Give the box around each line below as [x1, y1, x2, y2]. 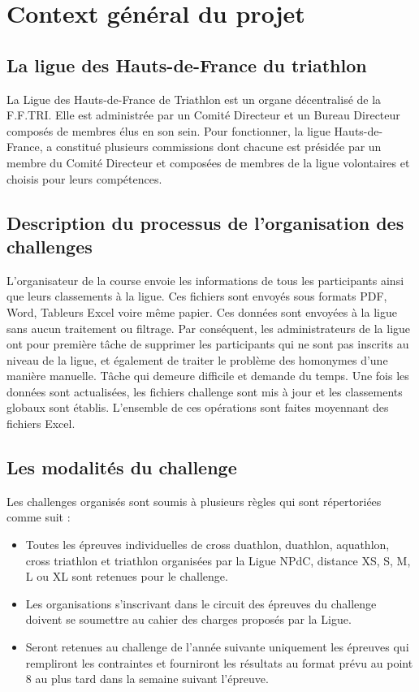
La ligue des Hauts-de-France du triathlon [6, 52, 367, 77]
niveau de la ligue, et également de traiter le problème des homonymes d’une [6, 351, 388, 368]
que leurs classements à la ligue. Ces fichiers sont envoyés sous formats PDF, [6, 288, 387, 305]
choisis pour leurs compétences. [6, 170, 162, 187]
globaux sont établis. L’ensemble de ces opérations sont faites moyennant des [6, 399, 389, 416]
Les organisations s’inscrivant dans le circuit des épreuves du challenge [25, 595, 377, 612]
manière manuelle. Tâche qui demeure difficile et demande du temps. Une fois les [6, 367, 409, 384]
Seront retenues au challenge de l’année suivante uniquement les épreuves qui [25, 638, 409, 655]
